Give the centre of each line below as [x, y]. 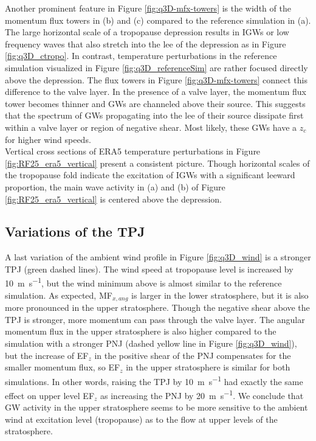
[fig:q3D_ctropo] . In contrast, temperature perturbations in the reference [141, 56]
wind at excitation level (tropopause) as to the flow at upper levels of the [141, 419]
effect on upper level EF [50, 395]
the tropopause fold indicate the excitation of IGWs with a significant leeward [150, 175]
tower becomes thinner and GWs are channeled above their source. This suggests [155, 103]
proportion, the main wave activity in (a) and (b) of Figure [115, 186]
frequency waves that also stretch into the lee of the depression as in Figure [146, 43]
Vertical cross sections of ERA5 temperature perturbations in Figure [133, 151]
